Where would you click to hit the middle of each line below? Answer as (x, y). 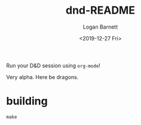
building (27, 101)
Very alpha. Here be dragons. (42, 77)
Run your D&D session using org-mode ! (53, 65)
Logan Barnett (100, 27)
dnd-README (100, 10)
